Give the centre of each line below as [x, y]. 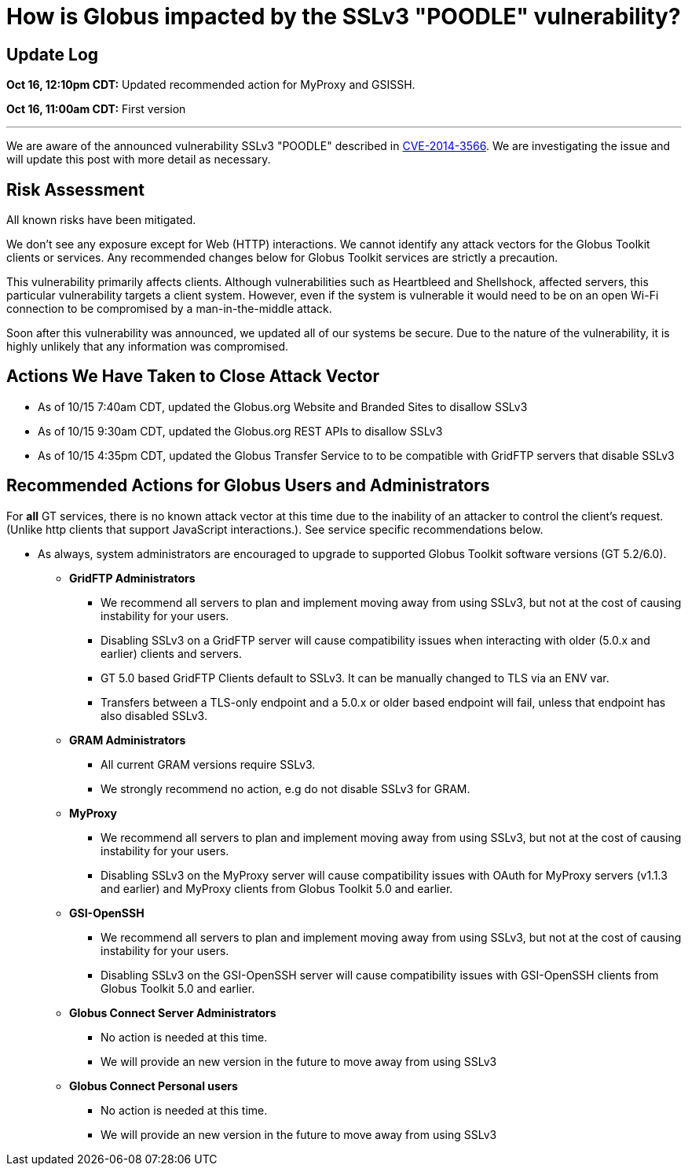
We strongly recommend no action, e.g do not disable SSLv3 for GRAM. [285, 788]
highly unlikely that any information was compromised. [148, 347]
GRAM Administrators [128, 740]
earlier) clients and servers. [172, 653]
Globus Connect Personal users [154, 1086]
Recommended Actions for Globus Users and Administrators [248, 486]
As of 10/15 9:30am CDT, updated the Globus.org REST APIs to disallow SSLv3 [240, 431]
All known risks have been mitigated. [101, 220]
